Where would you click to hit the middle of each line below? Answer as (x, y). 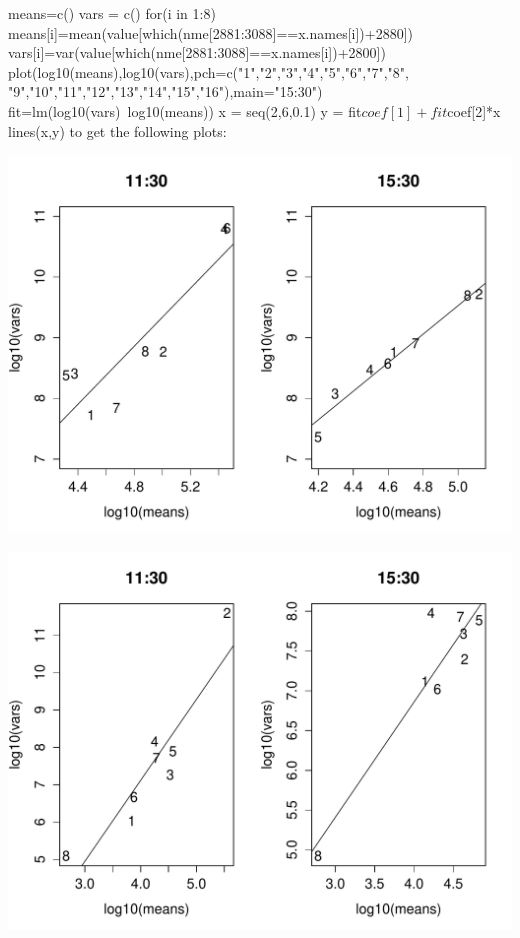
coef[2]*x (474, 110)
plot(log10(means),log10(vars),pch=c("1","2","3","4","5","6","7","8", (208, 71)
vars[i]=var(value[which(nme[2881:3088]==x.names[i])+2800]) (197, 52)
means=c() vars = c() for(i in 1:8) (112, 13)
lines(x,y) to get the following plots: (117, 130)
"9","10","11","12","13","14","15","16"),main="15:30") (165, 91)
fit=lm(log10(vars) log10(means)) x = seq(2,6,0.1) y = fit (185, 110)
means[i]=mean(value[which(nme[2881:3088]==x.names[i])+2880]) (211, 32)
